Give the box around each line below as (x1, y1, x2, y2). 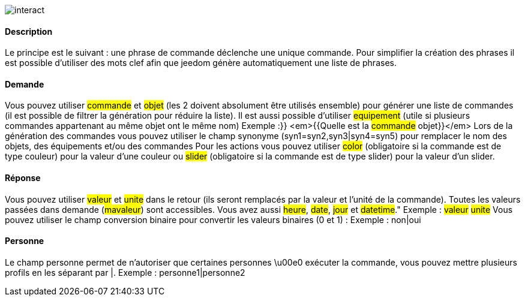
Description (5, 26, 53, 37)
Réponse (5, 173, 41, 183)
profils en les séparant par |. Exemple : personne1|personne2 (5, 267, 245, 278)
